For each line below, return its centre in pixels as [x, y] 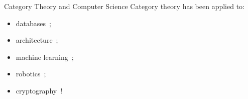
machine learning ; [45, 57]
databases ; [33, 23]
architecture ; [37, 40]
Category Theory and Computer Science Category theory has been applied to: [125, 6]
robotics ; [31, 74]
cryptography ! [39, 90]
